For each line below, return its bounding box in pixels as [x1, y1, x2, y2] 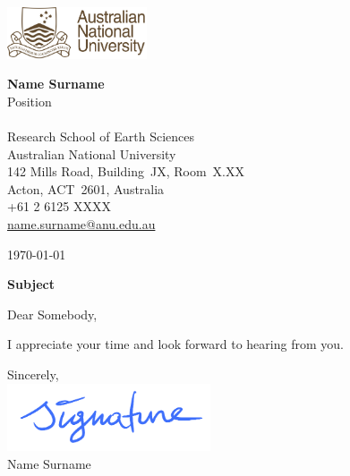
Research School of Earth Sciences [7, 126, 195, 145]
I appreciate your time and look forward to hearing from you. [7, 335, 344, 353]
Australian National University [7, 144, 176, 163]
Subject [7, 275, 55, 293]
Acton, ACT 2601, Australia [7, 179, 165, 198]
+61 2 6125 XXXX [7, 197, 111, 216]
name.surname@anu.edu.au [7, 214, 156, 233]
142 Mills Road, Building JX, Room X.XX [7, 162, 244, 181]
